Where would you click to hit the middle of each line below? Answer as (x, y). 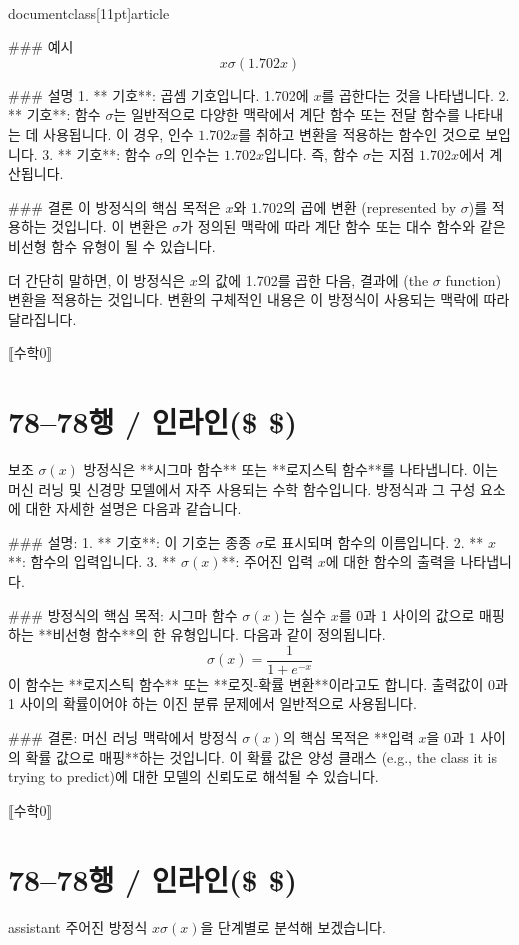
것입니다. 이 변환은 (109, 226)
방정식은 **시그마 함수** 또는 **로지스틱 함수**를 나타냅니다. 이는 (291, 469)
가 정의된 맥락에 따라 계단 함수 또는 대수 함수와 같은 (343, 226)
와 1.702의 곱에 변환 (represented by (345, 206)
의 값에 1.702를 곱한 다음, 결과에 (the (313, 279)
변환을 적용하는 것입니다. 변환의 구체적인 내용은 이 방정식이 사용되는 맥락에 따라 (259, 299)
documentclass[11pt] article (89, 12)
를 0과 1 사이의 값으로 (406, 614)
